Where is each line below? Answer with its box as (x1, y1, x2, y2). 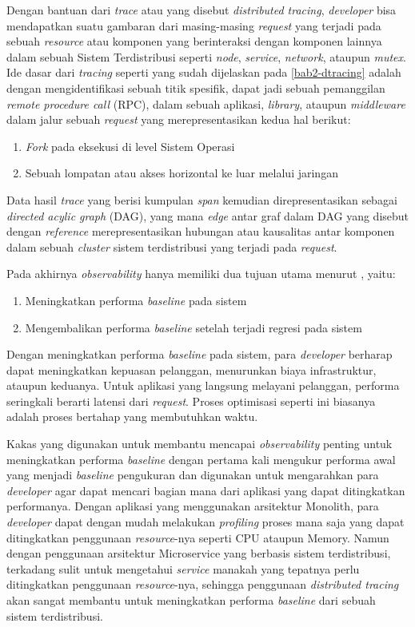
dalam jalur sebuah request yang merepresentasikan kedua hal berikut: (6, 111, 351, 128)
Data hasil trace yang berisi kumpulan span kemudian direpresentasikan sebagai (6, 191, 397, 208)
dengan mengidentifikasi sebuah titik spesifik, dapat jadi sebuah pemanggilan (6, 79, 385, 96)
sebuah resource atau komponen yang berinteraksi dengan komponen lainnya (6, 33, 382, 50)
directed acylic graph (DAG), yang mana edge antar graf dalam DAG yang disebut (6, 207, 409, 224)
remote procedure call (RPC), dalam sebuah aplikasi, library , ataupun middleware (6, 95, 405, 112)
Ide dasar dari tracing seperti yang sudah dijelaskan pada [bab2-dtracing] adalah (6, 64, 401, 81)
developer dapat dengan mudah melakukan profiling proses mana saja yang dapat (6, 514, 405, 530)
